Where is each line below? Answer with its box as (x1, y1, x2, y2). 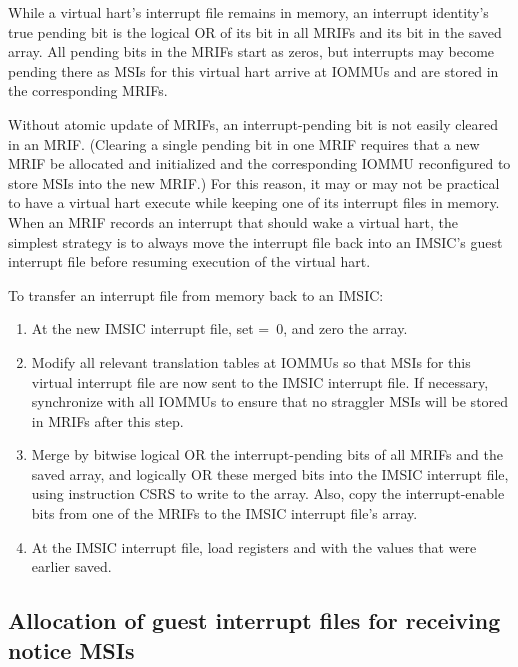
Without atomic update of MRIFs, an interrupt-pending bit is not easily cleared (8, 113, 499, 134)
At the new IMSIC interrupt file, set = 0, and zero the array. (31, 318, 408, 339)
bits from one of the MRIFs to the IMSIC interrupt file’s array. (31, 503, 418, 524)
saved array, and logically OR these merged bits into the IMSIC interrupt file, (31, 463, 509, 484)
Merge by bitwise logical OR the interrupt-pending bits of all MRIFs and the (31, 444, 503, 465)
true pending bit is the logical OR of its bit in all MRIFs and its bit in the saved (8, 21, 502, 42)
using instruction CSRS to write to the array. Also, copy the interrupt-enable (31, 483, 505, 504)
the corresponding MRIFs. (8, 80, 168, 101)
